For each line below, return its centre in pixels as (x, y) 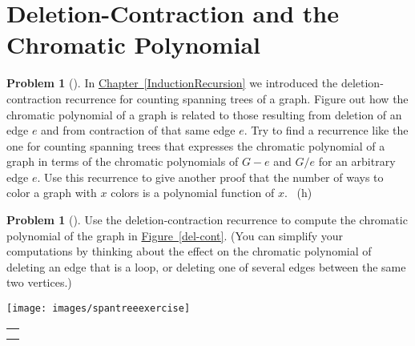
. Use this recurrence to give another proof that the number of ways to (210, 177)
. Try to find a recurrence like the (326, 130)
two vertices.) (39, 282)
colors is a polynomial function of (193, 193)
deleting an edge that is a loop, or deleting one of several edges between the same (206, 266)
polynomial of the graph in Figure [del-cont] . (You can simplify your (175, 235)
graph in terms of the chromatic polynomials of (123, 161)
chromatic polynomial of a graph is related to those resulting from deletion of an (204, 114)
